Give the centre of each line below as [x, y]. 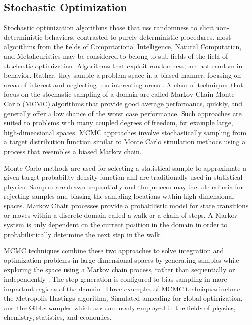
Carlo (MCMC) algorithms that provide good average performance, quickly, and [123, 103]
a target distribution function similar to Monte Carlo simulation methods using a [125, 142]
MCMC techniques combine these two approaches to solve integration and [114, 250]
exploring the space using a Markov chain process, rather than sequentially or [119, 269]
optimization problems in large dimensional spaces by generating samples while [122, 260]
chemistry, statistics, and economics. [58, 317]
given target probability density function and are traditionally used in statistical [123, 177]
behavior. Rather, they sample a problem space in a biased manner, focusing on [123, 75]
